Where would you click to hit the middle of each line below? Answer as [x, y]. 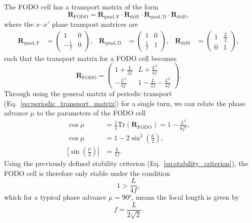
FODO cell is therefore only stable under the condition [87, 173]
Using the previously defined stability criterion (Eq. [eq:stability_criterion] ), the [126, 163]
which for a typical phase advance [55, 197]
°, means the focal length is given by [184, 197]
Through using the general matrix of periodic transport [88, 93]
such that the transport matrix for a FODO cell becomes [90, 58]
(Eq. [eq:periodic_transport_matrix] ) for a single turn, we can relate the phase [125, 103]
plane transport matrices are [95, 24]
